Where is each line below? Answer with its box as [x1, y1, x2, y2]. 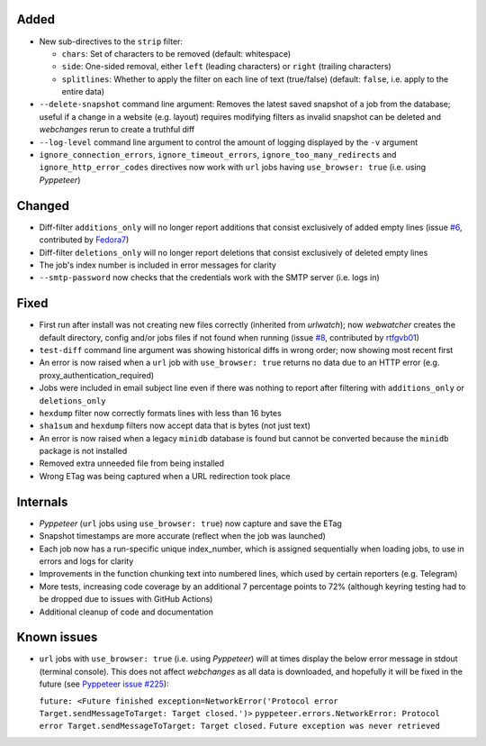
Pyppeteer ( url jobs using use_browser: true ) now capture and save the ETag [39, 518, 342, 529]
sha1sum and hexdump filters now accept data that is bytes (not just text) [39, 420, 310, 432]
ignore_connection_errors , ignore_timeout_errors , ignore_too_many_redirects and [39, 150, 397, 160]
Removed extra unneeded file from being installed [39, 458, 225, 469]
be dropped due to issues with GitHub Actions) [39, 594, 213, 605]
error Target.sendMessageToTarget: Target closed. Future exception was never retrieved [39, 721, 440, 732]
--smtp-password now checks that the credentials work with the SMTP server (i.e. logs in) [39, 272, 380, 283]
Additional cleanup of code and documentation [39, 606, 213, 617]
